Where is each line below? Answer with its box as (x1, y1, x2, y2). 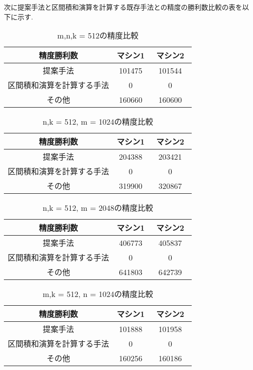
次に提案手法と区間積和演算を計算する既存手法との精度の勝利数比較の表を (4, 2, 242, 12)
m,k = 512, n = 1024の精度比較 (42, 288, 153, 300)
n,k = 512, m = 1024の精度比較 (42, 116, 153, 128)
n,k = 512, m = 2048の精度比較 (42, 202, 153, 214)
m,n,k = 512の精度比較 (57, 30, 139, 41)
